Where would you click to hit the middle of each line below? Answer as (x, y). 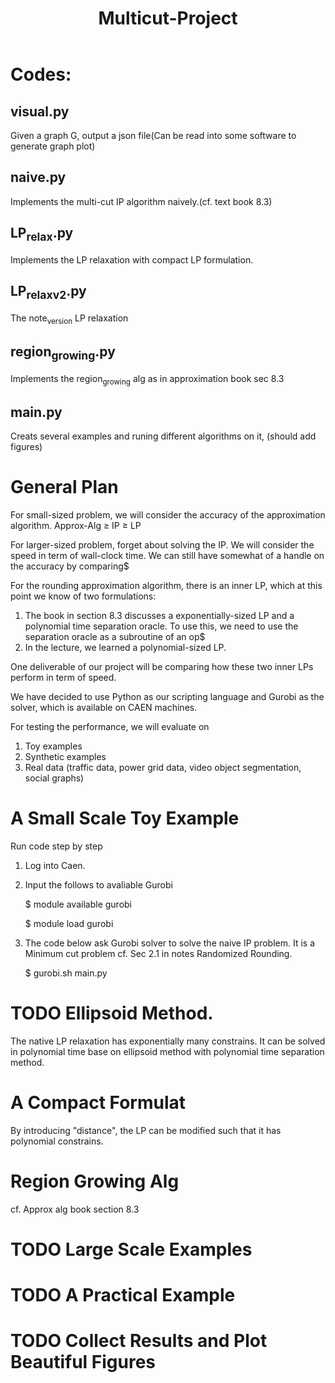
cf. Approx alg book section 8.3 (75, 1209)
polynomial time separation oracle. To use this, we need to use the (161, 626)
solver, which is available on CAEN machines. (104, 708)
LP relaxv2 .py (48, 292)
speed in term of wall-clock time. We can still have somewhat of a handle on (167, 556)
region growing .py (63, 353)
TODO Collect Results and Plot (139, 1341)
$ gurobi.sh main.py (66, 973)
